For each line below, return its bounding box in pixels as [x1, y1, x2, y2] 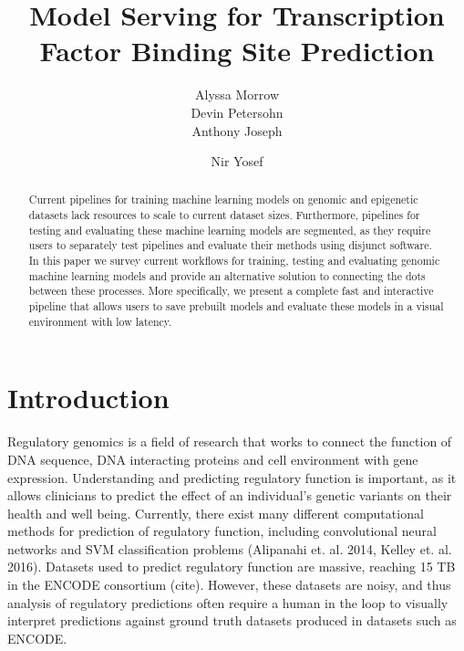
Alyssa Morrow [194, 85, 279, 104]
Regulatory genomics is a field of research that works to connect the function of [7, 432, 452, 451]
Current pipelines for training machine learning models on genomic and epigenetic [28, 192, 418, 207]
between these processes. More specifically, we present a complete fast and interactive [28, 283, 434, 299]
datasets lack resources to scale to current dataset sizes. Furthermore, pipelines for [28, 207, 420, 223]
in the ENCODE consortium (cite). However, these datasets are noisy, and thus [7, 575, 451, 594]
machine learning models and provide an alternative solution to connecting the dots [28, 268, 426, 283]
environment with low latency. [28, 313, 172, 329]
